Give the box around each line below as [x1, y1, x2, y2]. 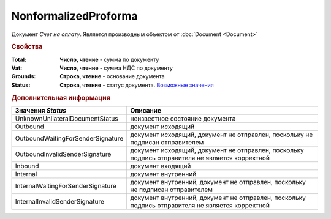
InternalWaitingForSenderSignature [15, 181, 116, 190]
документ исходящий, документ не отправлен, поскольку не [130, 130, 313, 139]
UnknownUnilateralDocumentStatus [15, 114, 119, 122]
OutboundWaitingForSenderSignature [15, 134, 124, 143]
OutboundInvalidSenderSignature [15, 150, 112, 158]
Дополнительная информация [11, 94, 110, 102]
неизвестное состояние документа [130, 114, 236, 122]
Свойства [11, 43, 43, 51]
